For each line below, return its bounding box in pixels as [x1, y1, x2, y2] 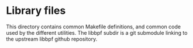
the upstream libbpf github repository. [6, 35, 98, 42]
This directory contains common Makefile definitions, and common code [6, 23, 181, 30]
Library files [6, 4, 66, 17]
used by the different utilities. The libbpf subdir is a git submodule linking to [6, 29, 188, 36]
